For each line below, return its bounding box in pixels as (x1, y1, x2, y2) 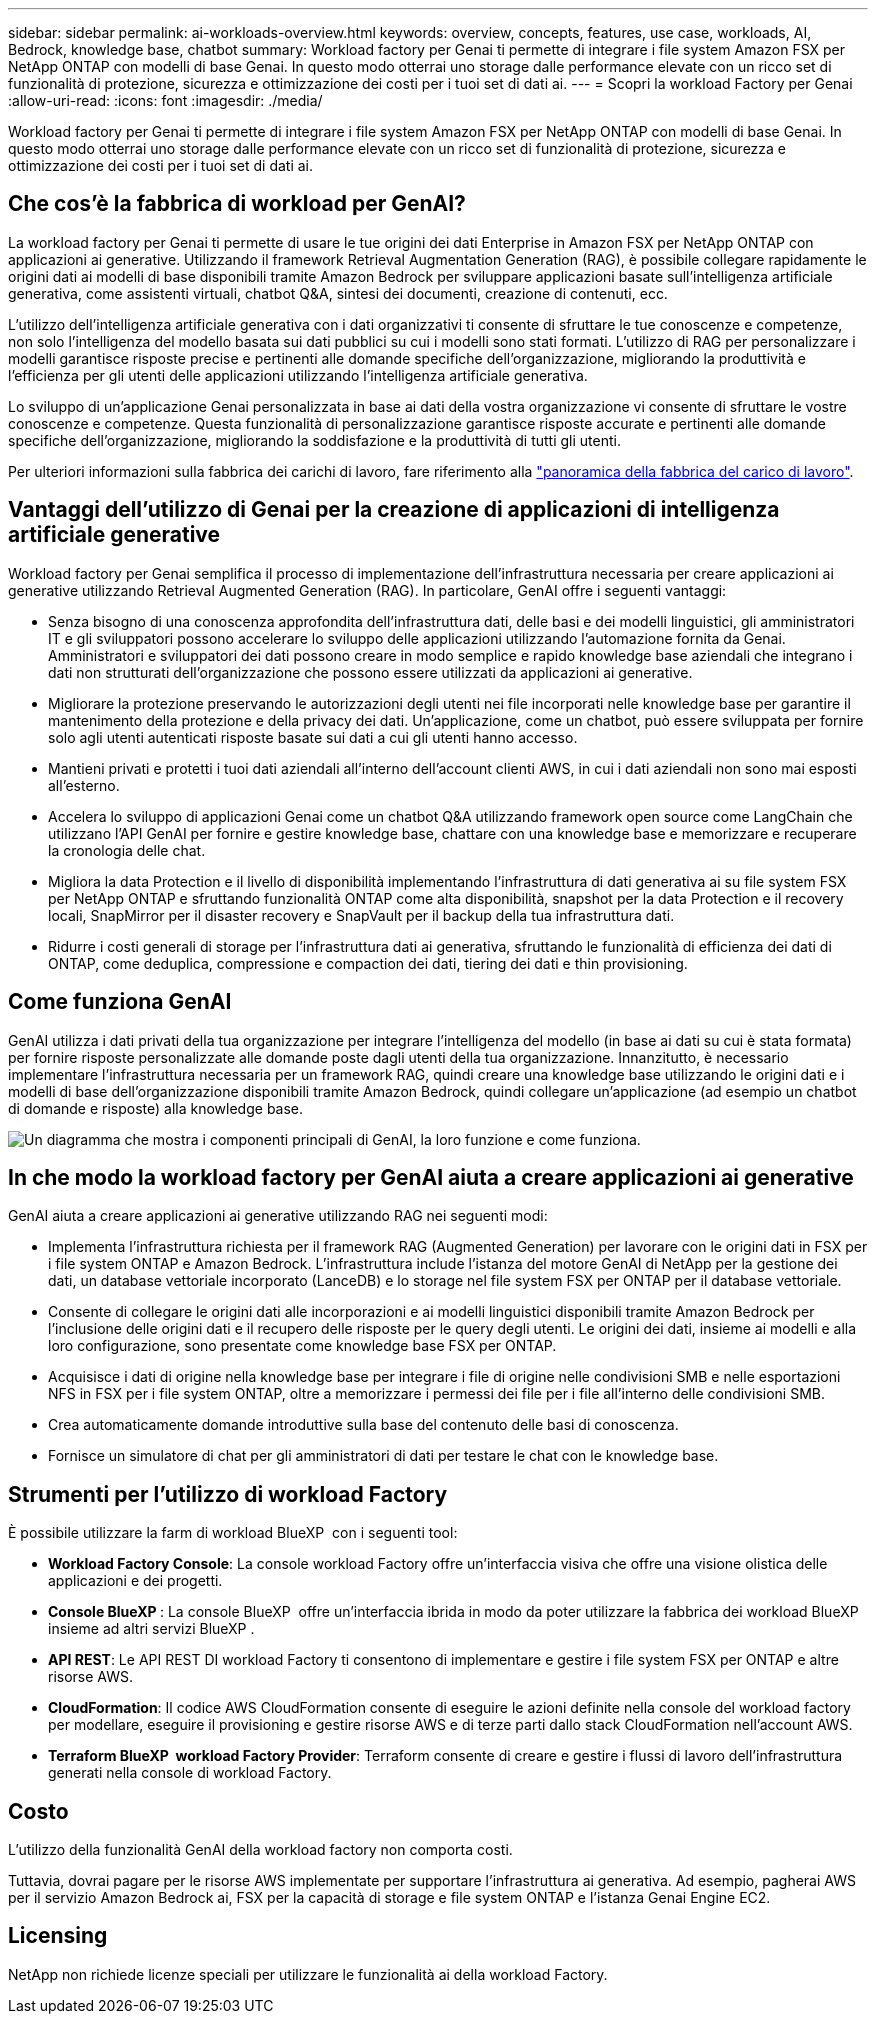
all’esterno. (48, 776, 120, 794)
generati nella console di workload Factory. (48, 1764, 332, 1782)
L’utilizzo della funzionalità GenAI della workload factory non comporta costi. (8, 1841, 513, 1859)
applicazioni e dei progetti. (48, 1572, 223, 1590)
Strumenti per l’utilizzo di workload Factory (8, 1481, 448, 1507)
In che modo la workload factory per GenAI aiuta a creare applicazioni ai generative (8, 1164, 854, 1190)
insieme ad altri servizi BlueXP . (48, 1620, 255, 1638)
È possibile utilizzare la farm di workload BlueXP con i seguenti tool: (8, 1524, 458, 1542)
